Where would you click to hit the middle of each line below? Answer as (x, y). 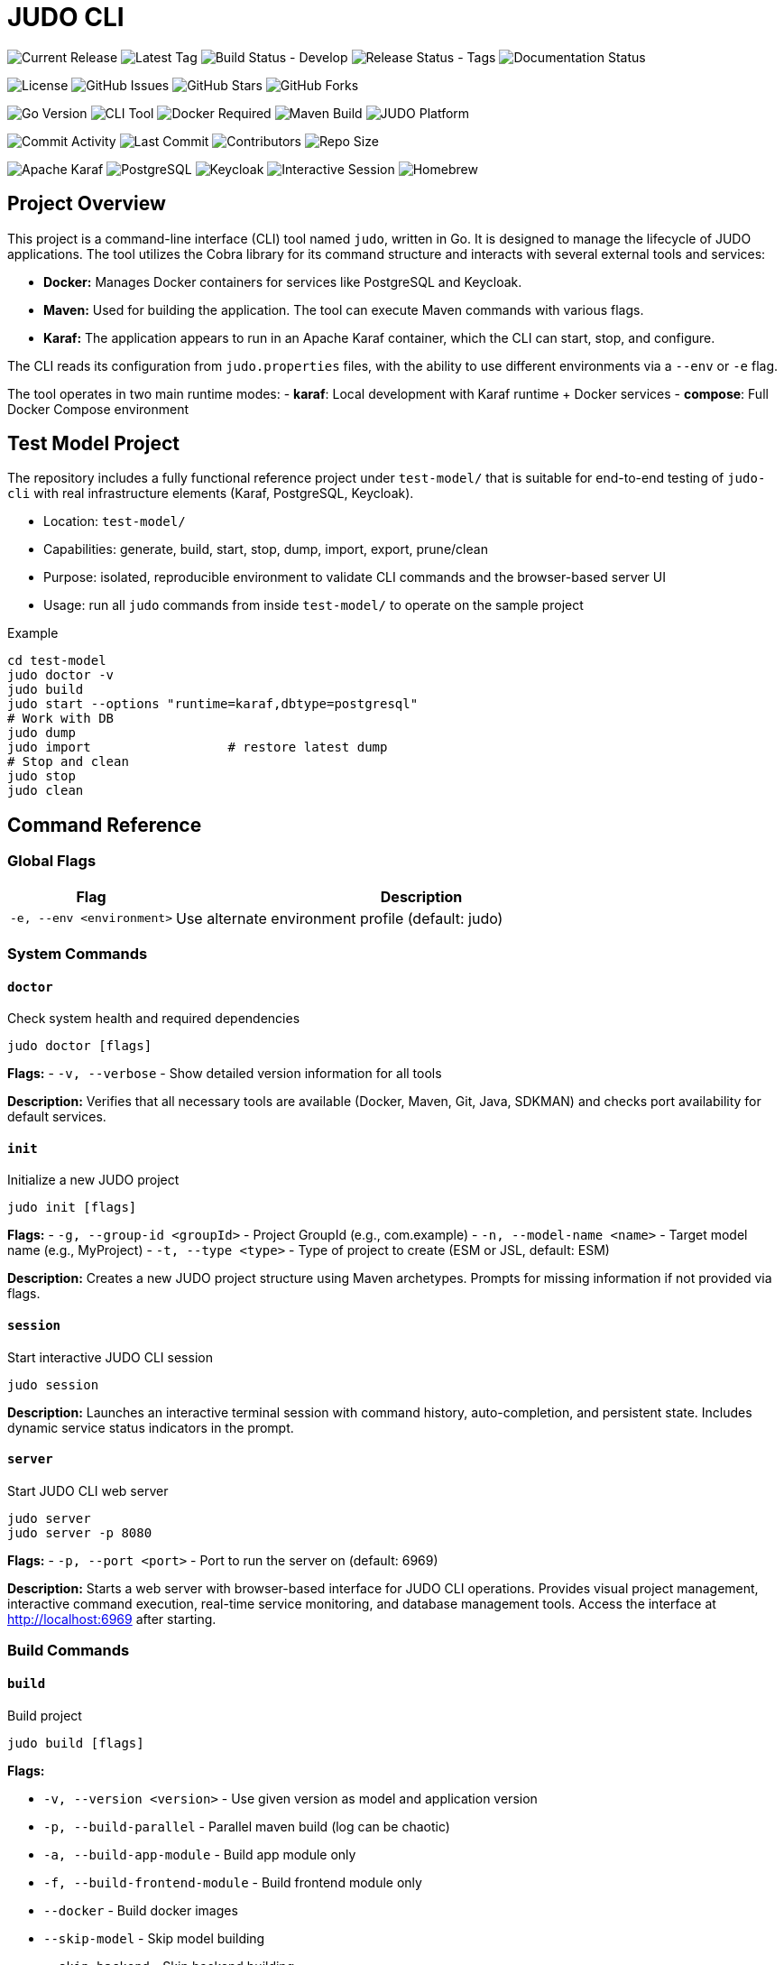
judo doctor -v (61, 675)
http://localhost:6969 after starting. (112, 1619)
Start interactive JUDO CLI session (110, 1357)
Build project (45, 1715)
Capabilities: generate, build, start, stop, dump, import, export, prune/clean (266, 549)
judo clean (46, 791)
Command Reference (105, 825)
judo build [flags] (76, 1743)
